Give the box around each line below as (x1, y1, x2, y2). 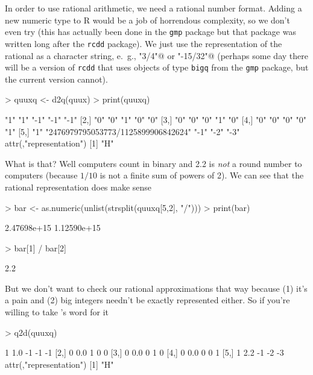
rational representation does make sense (5, 180, 152, 193)
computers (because (5, 169, 78, 181)
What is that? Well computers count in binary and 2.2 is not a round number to (5, 157, 302, 169)
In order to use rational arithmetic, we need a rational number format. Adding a (5, 2, 302, 14)
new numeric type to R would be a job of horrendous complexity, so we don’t (5, 13, 290, 26)
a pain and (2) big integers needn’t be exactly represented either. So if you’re (5, 294, 290, 306)
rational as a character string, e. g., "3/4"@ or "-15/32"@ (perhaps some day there (5, 49, 308, 61)
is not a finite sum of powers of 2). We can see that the (100, 169, 304, 181)
